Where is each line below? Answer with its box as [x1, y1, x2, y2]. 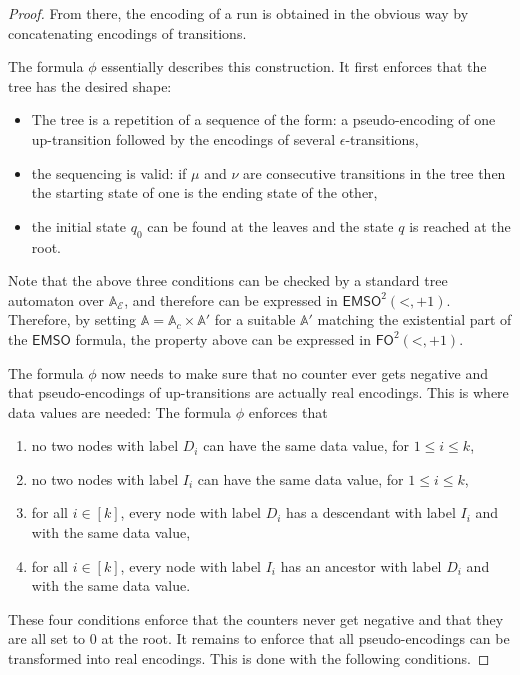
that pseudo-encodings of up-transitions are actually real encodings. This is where [8, 382, 509, 403]
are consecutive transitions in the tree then [242, 162, 506, 183]
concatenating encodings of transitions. [8, 22, 247, 43]
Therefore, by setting [8, 309, 137, 330]
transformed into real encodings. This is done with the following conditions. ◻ [8, 648, 490, 669]
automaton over [8, 289, 105, 310]
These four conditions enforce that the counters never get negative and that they [8, 608, 504, 629]
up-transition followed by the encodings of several [31, 128, 336, 149]
